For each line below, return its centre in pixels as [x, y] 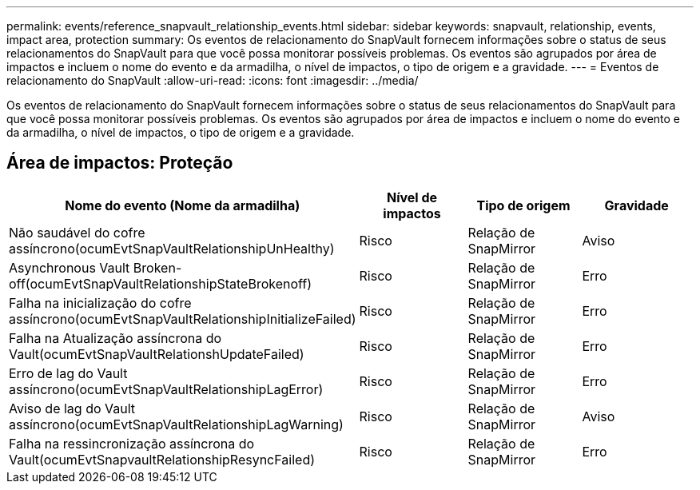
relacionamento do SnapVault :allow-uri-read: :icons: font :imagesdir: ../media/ [213, 80]
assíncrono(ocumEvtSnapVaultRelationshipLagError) [166, 389]
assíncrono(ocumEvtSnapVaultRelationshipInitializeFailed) [183, 319]
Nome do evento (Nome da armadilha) [183, 205]
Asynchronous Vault [70, 267]
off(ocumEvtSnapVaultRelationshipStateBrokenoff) [161, 283]
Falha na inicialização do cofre [100, 303]
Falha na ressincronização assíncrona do [132, 443]
